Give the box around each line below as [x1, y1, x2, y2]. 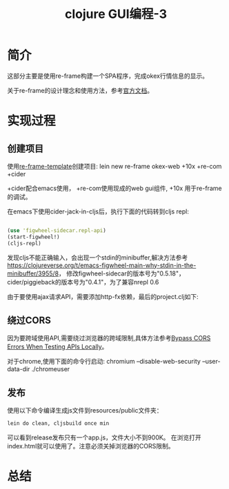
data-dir [7, 365, 30, 373]
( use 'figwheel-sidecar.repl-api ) [7, 227, 107, 234]
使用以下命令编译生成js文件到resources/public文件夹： [7, 406, 163, 415]
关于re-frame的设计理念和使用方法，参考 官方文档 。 [7, 86, 154, 94]
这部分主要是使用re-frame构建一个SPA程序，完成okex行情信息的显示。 [7, 72, 209, 80]
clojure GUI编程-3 [64, 6, 168, 22]
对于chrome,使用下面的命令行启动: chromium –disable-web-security [7, 357, 201, 366]
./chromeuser [31, 365, 70, 373]
